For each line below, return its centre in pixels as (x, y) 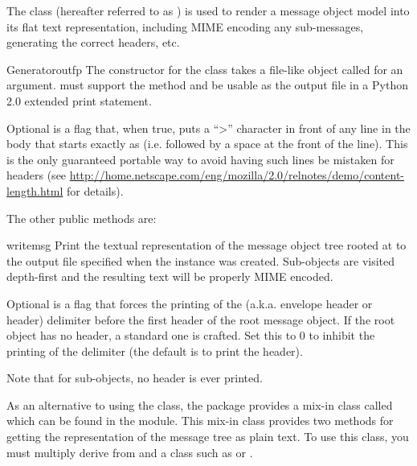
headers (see (37, 175)
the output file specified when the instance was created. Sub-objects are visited (201, 260)
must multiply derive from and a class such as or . (130, 452)
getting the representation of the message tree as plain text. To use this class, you (208, 437)
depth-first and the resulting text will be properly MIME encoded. (170, 276)
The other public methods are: (82, 218)
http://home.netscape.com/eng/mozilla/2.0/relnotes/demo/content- (237, 175)
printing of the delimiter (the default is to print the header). (155, 351)
